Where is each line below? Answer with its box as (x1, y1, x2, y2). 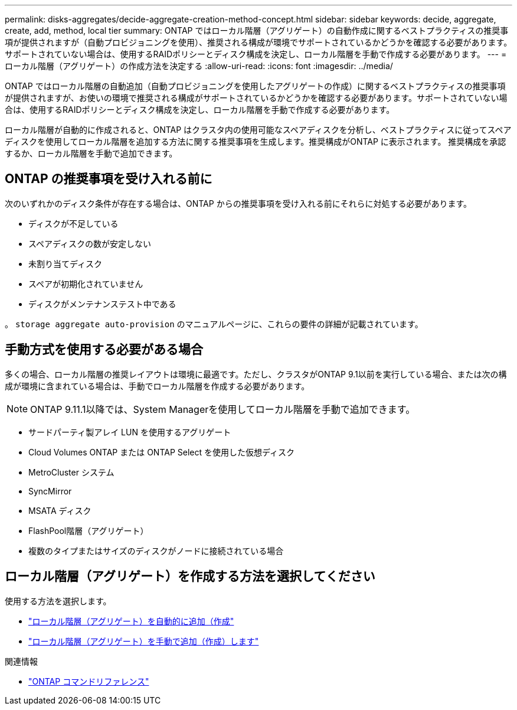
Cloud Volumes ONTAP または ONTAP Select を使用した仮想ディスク (28, 447, 295, 457)
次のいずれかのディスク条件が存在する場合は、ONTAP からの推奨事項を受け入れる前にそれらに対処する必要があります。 (5, 198, 472, 209)
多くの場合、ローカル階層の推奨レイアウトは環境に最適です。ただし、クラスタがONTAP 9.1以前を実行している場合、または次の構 (5, 369, 507, 379)
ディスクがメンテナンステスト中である (28, 298, 176, 309)
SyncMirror (28, 486, 72, 496)
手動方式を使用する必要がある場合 (5, 342, 203, 357)
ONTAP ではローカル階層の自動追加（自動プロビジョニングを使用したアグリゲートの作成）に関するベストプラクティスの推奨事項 (5, 81, 506, 91)
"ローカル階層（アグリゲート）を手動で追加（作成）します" (28, 636, 259, 646)
